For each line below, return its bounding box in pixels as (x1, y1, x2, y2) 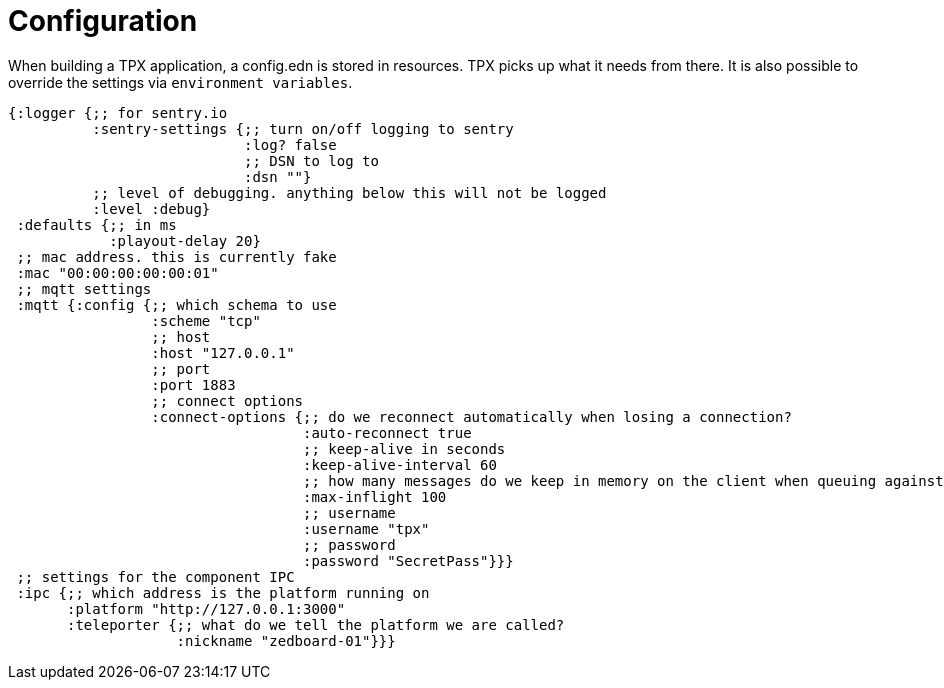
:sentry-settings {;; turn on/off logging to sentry (92, 120, 514, 137)
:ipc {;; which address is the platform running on (16, 584, 430, 601)
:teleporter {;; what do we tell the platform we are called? (67, 616, 565, 633)
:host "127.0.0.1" (151, 344, 295, 361)
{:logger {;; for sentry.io (8, 104, 228, 121)
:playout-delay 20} (109, 232, 261, 249)
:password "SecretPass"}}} (303, 552, 514, 569)
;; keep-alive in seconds (303, 440, 506, 457)
